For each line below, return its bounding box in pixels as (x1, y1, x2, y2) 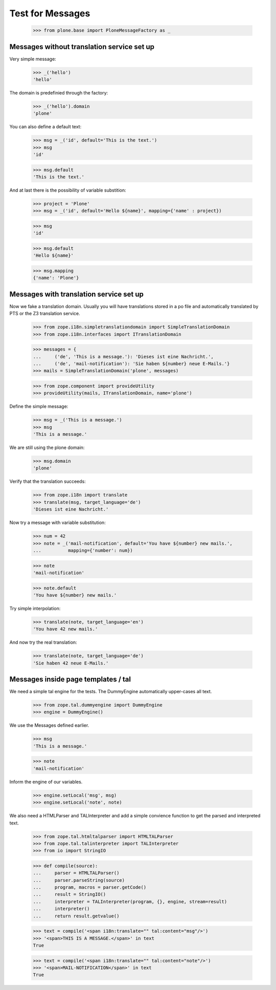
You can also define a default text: (9, 124, 82, 130)
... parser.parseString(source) (33, 877, 125, 883)
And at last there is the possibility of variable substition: (9, 187, 126, 194)
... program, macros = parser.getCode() (33, 884, 147, 890)
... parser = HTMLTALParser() (33, 870, 120, 876)
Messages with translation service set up (9, 290, 144, 298)
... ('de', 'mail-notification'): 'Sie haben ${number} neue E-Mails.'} (33, 361, 230, 366)
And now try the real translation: (9, 639, 77, 646)
